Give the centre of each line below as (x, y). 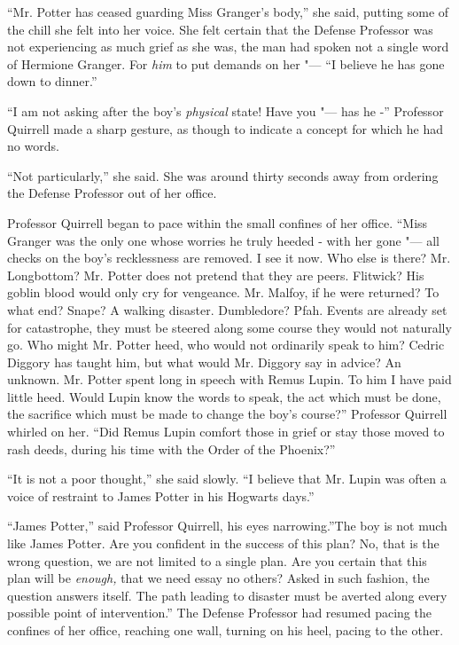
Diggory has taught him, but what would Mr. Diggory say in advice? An (204, 362)
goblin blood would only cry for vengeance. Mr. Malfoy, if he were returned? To (223, 292)
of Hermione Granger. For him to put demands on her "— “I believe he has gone (226, 63)
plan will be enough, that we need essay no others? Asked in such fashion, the (218, 578)
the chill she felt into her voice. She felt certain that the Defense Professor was (220, 29)
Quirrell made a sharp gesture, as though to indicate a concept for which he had (225, 128)
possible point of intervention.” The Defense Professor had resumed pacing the (219, 613)
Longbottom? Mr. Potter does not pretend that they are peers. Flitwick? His (216, 275)
